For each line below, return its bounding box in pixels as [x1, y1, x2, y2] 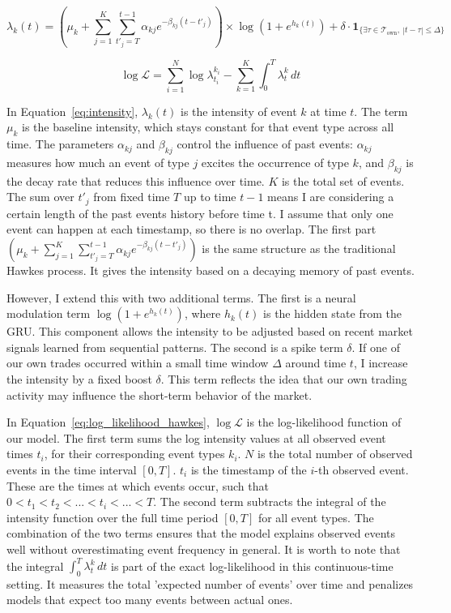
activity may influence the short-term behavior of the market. [6, 386, 313, 403]
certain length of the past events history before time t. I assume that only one [6, 204, 394, 221]
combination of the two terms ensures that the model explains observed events [6, 525, 396, 542]
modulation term [6, 305, 91, 322]
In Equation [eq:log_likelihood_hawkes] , [6, 414, 210, 431]
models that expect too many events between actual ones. [6, 591, 293, 608]
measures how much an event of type [6, 154, 189, 171]
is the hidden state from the [263, 305, 402, 322]
